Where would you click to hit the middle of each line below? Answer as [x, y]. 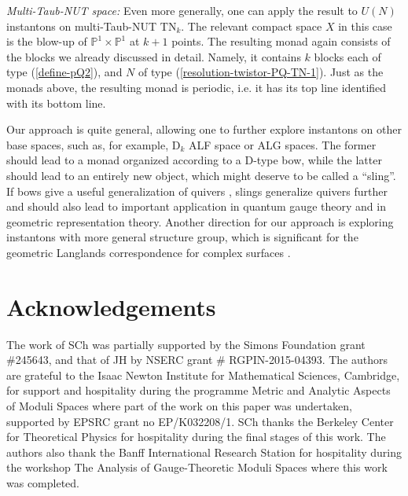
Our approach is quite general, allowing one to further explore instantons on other [204, 129]
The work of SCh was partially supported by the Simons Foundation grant [186, 344]
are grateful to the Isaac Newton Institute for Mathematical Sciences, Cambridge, [203, 375]
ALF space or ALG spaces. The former [283, 144]
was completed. [43, 482]
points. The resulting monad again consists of [281, 41]
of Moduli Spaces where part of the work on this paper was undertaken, [179, 406]
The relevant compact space [255, 26]
